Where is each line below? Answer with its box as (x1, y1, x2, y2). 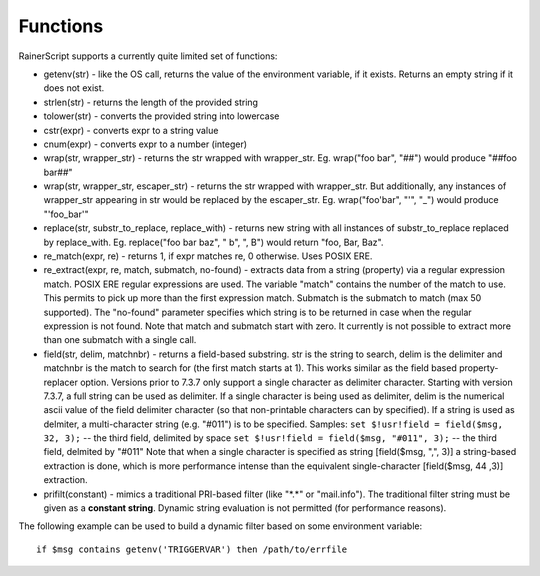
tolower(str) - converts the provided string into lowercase (43, 110, 280, 122)
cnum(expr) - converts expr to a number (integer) (43, 138, 248, 150)
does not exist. (43, 82, 105, 94)
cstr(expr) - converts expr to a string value (43, 124, 219, 136)
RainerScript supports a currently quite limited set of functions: (18, 50, 278, 62)
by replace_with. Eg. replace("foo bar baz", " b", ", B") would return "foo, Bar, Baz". (43, 236, 384, 248)
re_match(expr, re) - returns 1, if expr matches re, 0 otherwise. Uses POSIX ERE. (43, 250, 373, 262)
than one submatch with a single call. (43, 334, 197, 346)
